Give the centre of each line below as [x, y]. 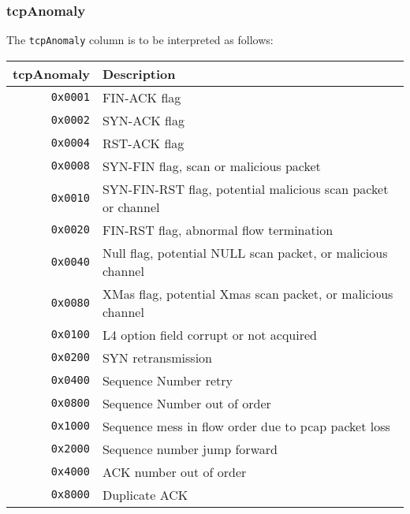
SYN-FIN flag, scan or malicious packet [211, 166]
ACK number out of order [174, 471]
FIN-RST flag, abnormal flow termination [218, 229]
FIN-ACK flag [142, 97]
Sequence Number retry [167, 380]
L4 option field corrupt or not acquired [209, 334]
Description [139, 73]
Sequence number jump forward [190, 449]
